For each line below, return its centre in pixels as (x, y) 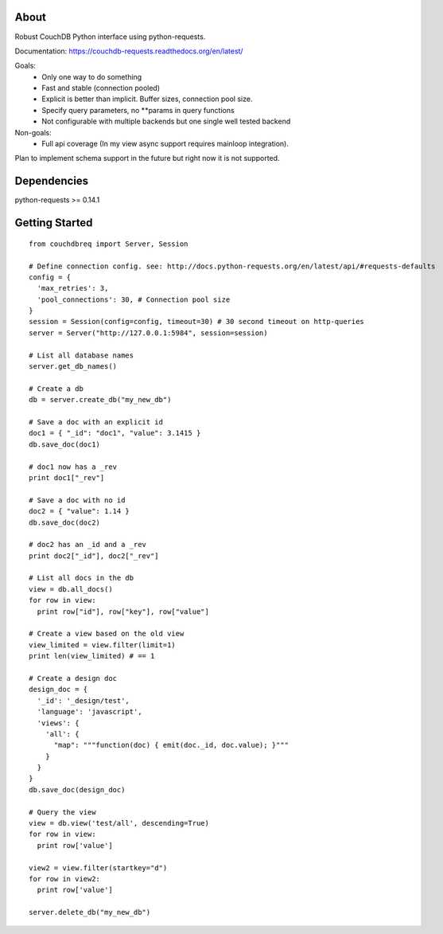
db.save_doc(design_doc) (77, 789)
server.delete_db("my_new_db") (90, 913)
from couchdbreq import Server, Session (109, 244)
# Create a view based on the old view (107, 634)
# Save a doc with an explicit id (96, 422)
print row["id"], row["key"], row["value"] (123, 612)
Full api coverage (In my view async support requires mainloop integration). (165, 144)
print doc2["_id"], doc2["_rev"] (94, 556)
